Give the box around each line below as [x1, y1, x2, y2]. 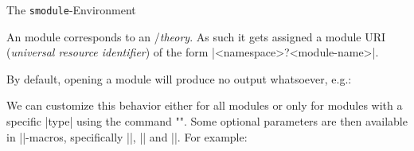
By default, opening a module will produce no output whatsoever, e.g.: [6, 70, 352, 87]
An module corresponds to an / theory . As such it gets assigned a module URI [6, 28, 386, 45]
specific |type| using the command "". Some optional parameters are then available [6, 113, 408, 130]
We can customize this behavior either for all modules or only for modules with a [6, 97, 403, 114]
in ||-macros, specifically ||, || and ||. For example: [6, 128, 248, 145]
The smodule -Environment [6, 2, 136, 17]
